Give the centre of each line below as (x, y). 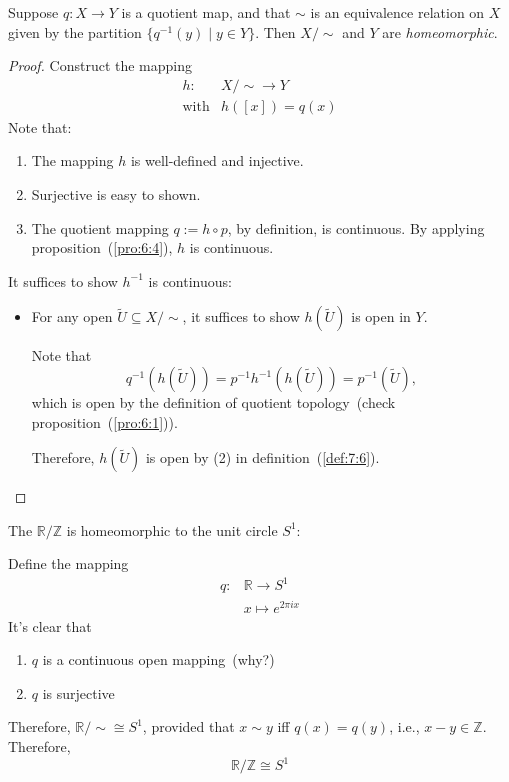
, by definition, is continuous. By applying (356, 227)
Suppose (33, 12)
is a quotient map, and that (206, 12)
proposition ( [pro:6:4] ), (102, 247)
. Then (275, 31)
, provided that (188, 726)
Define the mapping (68, 563)
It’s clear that (50, 625)
